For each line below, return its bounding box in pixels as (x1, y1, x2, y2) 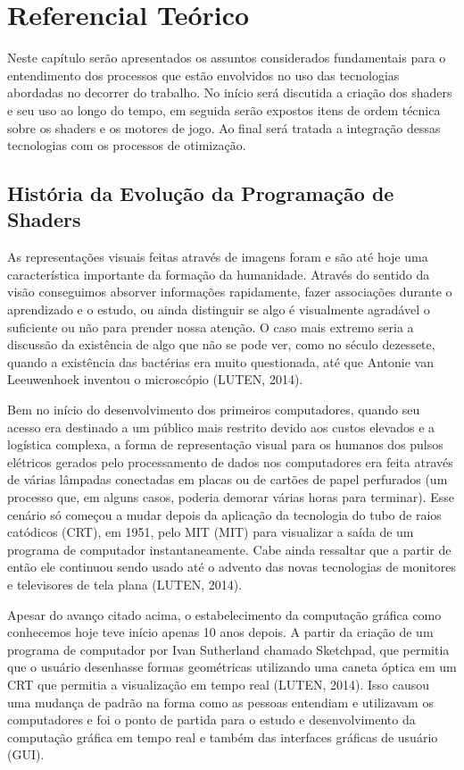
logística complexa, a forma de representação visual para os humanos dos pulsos (7, 435, 443, 454)
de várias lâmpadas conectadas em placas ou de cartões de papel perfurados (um (7, 470, 448, 489)
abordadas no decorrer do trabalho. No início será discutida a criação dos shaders (7, 83, 452, 102)
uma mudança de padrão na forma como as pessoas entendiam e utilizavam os (7, 692, 434, 711)
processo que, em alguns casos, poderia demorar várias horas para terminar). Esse (7, 488, 454, 506)
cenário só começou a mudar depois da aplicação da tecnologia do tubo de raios (7, 505, 442, 523)
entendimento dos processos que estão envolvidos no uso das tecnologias (7, 65, 400, 84)
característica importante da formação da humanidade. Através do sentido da (7, 264, 430, 283)
